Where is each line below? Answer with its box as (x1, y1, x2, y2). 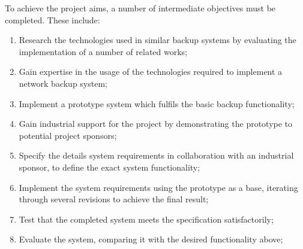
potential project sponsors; (19, 129, 117, 141)
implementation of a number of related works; (19, 45, 187, 57)
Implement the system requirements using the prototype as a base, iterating (19, 181, 298, 193)
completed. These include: (5, 13, 100, 26)
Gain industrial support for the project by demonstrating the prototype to (19, 117, 293, 130)
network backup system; (19, 77, 107, 89)
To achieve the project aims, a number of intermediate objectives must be (5, 2, 276, 14)
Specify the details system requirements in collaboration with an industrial (19, 149, 294, 162)
